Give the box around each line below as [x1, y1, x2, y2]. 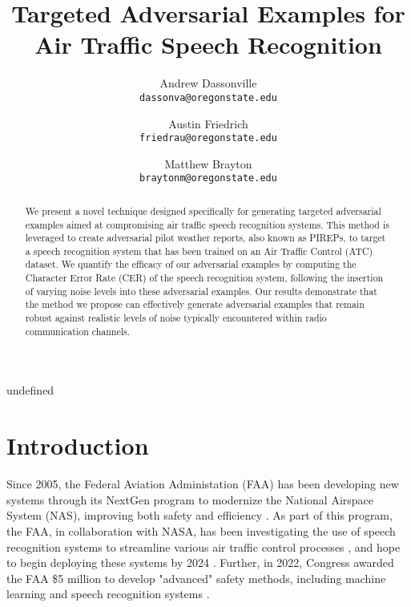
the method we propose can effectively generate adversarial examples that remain [25, 297, 365, 311]
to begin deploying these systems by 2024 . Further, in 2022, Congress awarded [6, 554, 394, 571]
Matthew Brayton [164, 155, 252, 172]
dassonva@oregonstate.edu [139, 91, 277, 103]
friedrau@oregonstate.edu [139, 132, 277, 144]
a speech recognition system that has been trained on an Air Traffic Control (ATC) [25, 244, 373, 257]
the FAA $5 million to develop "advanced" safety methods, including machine [6, 569, 386, 586]
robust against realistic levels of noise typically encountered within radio [25, 311, 327, 325]
